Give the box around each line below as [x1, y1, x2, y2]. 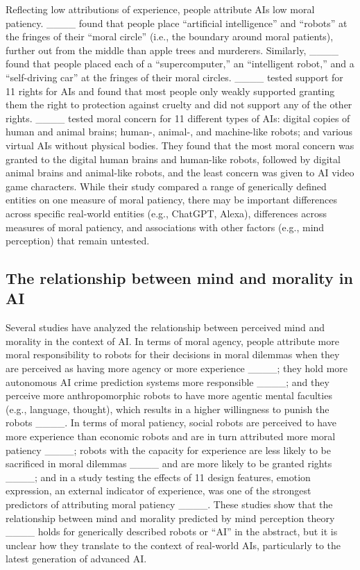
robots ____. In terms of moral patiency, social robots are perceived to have [6, 415, 336, 430]
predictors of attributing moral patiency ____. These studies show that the [6, 497, 333, 511]
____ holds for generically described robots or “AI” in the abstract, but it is [6, 524, 338, 539]
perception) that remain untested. [6, 233, 150, 248]
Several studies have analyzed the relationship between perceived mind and [6, 320, 325, 335]
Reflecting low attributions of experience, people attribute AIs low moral [6, 2, 315, 16]
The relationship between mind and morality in [6, 267, 353, 289]
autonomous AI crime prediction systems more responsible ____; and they [6, 374, 329, 389]
